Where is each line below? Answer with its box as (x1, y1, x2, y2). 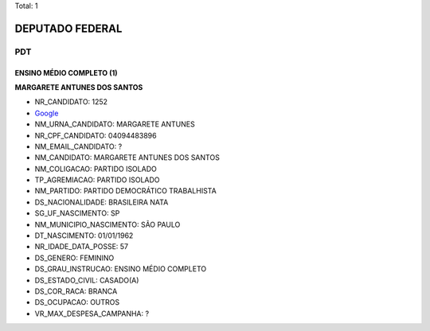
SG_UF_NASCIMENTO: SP (34, 208, 120, 218)
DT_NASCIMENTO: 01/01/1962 (34, 231, 134, 240)
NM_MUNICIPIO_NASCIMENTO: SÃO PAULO (34, 220, 181, 229)
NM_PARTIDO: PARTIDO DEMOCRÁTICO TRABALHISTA (34, 186, 217, 196)
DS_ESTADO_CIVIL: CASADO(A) (34, 275, 139, 285)
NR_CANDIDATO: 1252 (34, 97, 107, 107)
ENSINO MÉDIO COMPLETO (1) (14, 68, 119, 77)
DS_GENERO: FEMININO (34, 253, 115, 263)
